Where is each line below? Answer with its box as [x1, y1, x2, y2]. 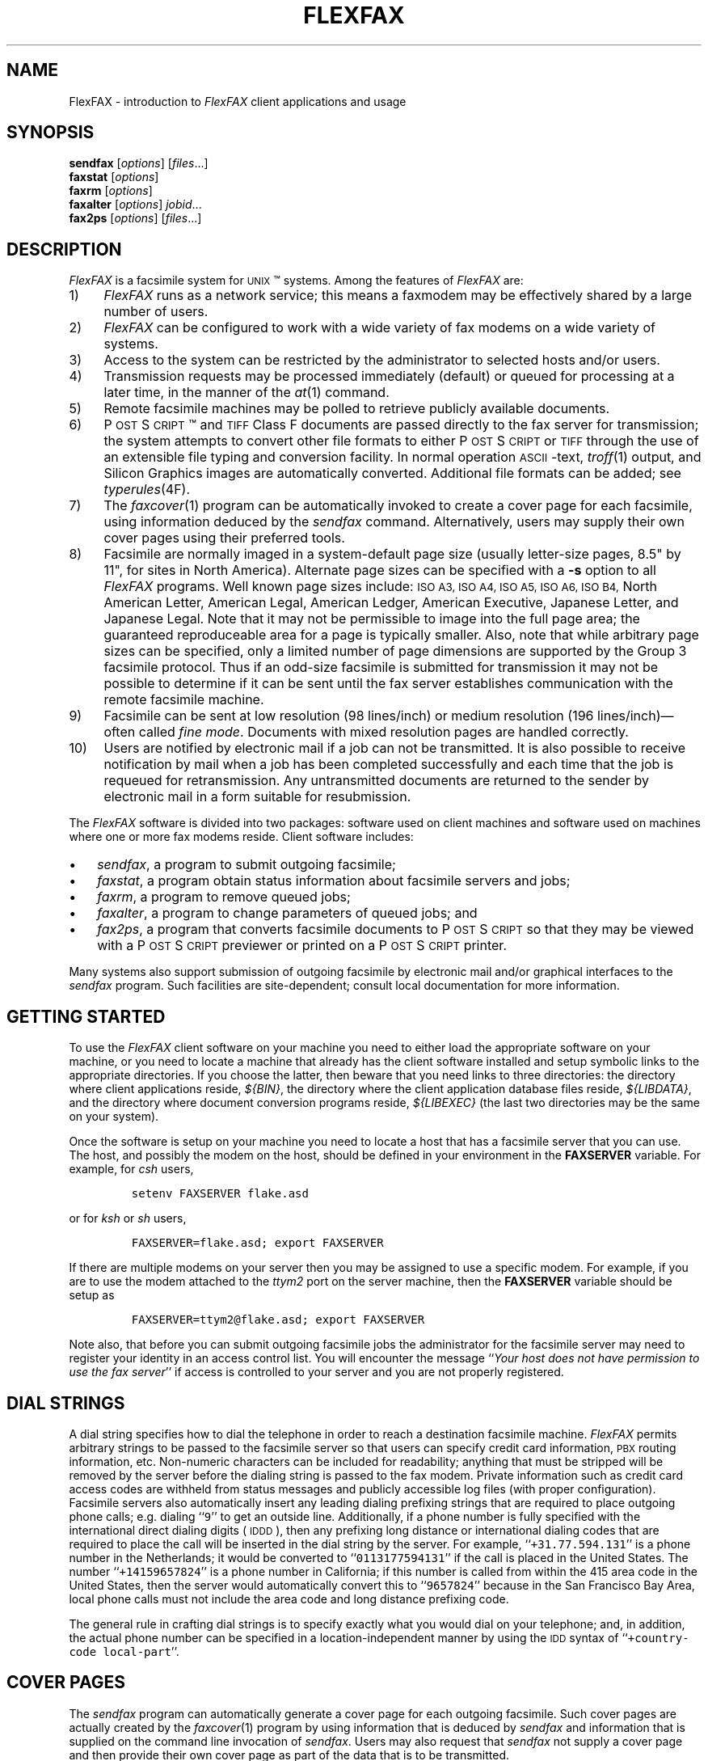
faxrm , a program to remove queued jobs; [97, 889, 351, 906]
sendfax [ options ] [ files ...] [69, 156, 209, 171]
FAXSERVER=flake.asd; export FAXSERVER [131, 1236, 384, 1250]
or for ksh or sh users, [69, 1211, 187, 1226]
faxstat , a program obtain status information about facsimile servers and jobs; [97, 872, 571, 889]
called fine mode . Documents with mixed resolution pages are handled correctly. [138, 724, 629, 741]
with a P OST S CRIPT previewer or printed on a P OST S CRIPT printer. [97, 937, 507, 954]
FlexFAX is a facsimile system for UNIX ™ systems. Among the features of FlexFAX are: [69, 273, 524, 288]
